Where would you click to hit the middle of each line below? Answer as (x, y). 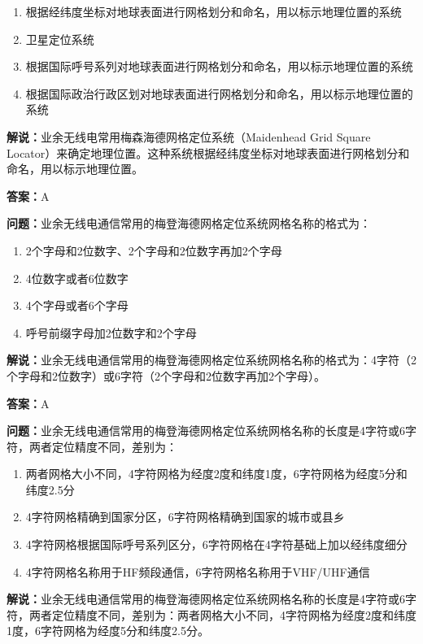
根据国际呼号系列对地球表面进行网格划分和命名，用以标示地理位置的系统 (219, 66)
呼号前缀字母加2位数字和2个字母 (111, 332)
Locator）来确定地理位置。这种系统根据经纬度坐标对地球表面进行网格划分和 (208, 152)
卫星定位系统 (60, 39)
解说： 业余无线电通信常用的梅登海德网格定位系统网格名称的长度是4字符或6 (206, 599)
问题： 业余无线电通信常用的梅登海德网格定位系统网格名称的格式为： (189, 223)
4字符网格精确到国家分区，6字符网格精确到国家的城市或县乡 (185, 517)
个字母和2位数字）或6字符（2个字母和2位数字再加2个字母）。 (166, 375)
